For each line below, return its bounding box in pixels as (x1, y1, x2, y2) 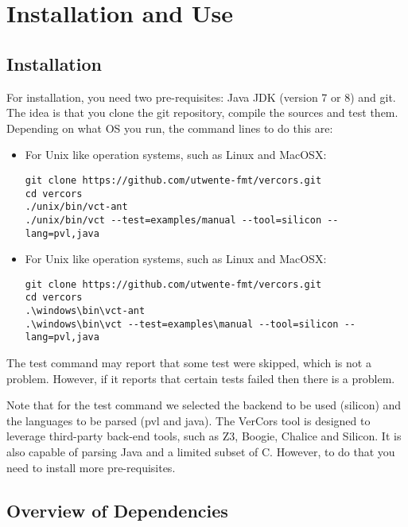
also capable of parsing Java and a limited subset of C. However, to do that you (6, 444, 395, 460)
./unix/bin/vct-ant (25, 201, 128, 213)
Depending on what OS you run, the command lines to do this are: (6, 119, 333, 136)
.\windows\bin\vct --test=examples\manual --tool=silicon (25, 318, 339, 330)
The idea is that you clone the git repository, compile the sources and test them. (6, 104, 398, 121)
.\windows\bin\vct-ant (25, 305, 146, 317)
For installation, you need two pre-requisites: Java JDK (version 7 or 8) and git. (6, 88, 396, 105)
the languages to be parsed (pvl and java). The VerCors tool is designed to (6, 412, 371, 428)
